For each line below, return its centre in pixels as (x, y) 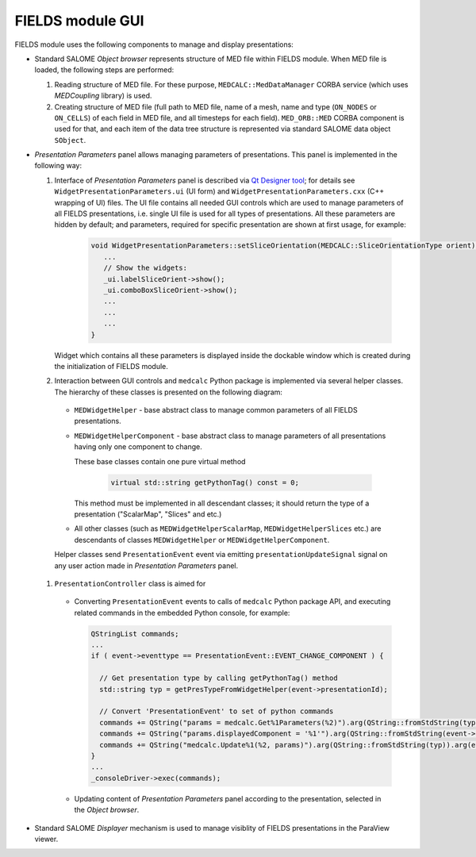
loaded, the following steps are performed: (104, 70)
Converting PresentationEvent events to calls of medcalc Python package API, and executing (232, 601)
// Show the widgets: (146, 268)
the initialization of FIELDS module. (111, 366)
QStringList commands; (135, 634)
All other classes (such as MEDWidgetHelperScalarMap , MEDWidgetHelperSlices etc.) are (228, 528)
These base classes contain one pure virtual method (160, 461)
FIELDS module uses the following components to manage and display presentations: (154, 44)
